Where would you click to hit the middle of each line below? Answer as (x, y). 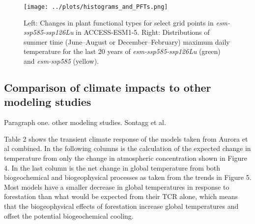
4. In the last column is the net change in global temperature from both (112, 167)
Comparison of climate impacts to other (108, 87)
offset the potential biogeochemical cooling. (69, 215)
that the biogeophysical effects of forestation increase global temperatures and (121, 206)
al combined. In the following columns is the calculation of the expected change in (127, 148)
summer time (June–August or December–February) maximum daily (127, 41)
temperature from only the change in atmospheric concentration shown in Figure (126, 158)
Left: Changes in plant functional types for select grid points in (119, 22)
